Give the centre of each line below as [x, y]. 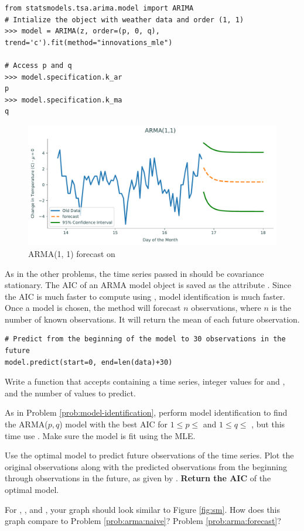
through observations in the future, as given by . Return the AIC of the [138, 478]
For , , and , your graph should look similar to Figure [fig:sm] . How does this [143, 509]
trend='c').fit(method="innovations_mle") [89, 42]
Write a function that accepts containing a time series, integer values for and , [145, 381]
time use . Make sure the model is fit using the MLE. [100, 435]
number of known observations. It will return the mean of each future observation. [152, 319]
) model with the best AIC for [114, 424]
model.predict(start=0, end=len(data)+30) [89, 362]
